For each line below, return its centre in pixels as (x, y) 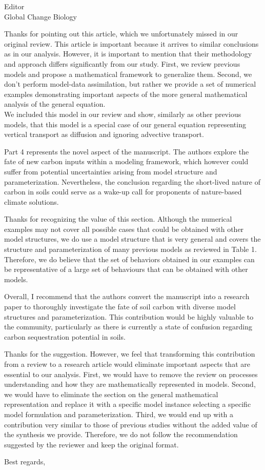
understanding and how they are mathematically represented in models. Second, (130, 384)
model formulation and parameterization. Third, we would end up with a (119, 414)
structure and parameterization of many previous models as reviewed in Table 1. (130, 249)
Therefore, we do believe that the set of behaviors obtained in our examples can (129, 259)
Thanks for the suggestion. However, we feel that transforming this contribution (130, 354)
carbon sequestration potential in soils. (65, 336)
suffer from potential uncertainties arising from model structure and (111, 171)
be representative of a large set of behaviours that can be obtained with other (126, 269)
